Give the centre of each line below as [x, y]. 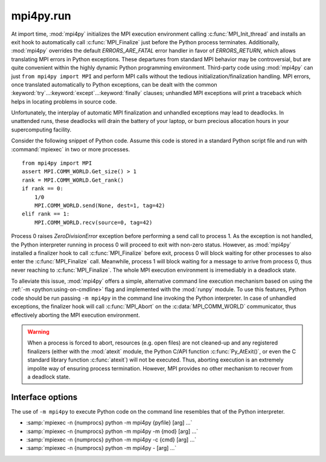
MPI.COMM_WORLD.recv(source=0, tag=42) [93, 222]
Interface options [44, 397]
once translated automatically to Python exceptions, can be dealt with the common [114, 84]
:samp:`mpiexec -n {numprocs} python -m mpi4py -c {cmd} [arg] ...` [111, 440]
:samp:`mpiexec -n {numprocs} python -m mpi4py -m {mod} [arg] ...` [112, 431]
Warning [38, 332]
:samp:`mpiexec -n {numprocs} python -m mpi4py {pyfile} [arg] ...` [109, 423]
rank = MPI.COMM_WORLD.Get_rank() [73, 180]
